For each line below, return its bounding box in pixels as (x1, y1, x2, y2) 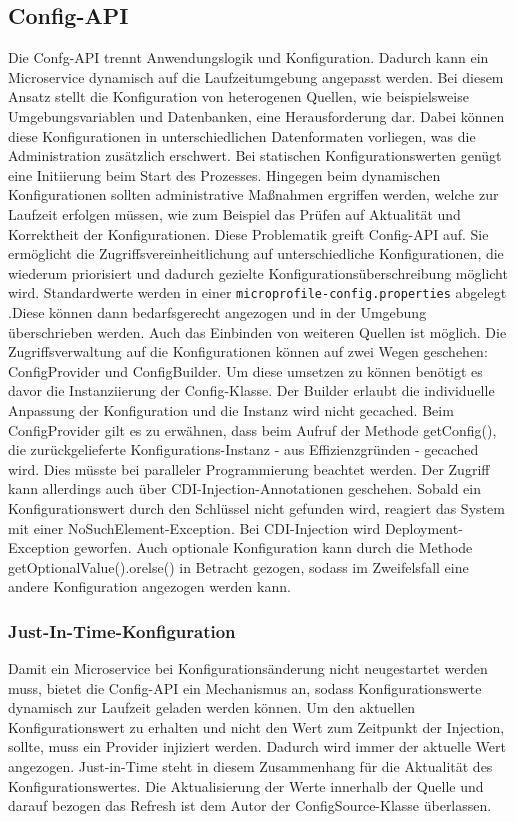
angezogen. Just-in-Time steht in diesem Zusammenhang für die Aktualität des (8, 756, 493, 777)
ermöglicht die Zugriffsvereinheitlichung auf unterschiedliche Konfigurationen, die (8, 243, 504, 264)
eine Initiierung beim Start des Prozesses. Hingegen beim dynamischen (8, 164, 441, 185)
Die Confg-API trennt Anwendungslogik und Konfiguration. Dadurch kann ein (8, 47, 489, 68)
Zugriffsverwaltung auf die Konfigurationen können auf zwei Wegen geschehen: (8, 341, 488, 362)
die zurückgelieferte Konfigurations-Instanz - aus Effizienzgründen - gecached (8, 439, 479, 460)
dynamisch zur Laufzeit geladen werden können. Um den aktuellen (8, 697, 416, 718)
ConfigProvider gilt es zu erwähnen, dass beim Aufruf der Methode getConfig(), (8, 419, 497, 440)
